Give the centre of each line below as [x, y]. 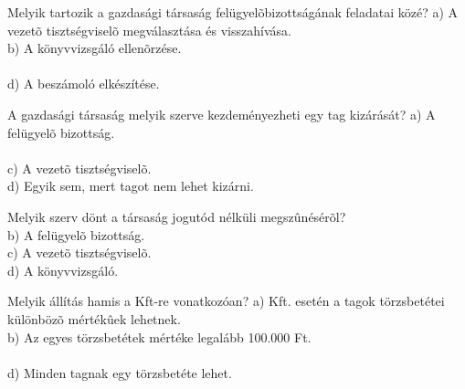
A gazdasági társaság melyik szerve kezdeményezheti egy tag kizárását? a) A [222, 114]
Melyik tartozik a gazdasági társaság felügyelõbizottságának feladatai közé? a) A [233, 12]
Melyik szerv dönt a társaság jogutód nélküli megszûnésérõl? [177, 216]
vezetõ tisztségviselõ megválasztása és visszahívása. [149, 30]
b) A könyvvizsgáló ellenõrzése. [95, 48]
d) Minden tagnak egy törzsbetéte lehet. [120, 372]
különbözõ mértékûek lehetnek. [94, 318]
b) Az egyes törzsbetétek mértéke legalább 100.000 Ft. [159, 336]
